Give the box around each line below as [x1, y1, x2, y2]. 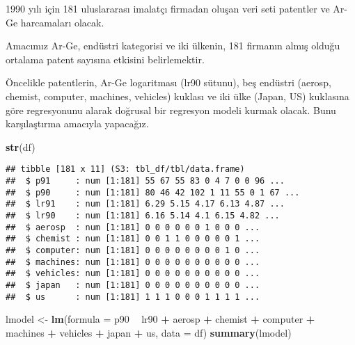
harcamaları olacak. [20, 15, 104, 29]
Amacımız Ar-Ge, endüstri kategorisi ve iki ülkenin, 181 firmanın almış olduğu [6, 38, 340, 53]
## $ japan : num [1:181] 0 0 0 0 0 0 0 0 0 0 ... [6, 280, 260, 290]
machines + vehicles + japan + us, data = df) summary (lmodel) [6, 325, 292, 339]
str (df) [6, 139, 35, 154]
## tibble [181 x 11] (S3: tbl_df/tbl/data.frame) [6, 164, 245, 175]
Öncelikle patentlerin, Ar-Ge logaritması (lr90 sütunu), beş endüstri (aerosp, [6, 75, 331, 90]
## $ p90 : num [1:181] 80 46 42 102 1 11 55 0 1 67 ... [6, 187, 300, 198]
